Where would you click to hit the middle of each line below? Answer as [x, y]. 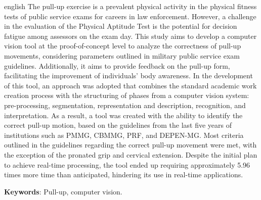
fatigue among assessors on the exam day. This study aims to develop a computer [130, 36]
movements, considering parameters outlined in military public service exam [122, 55]
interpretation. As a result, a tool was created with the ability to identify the [123, 115]
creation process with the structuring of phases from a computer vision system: [127, 95]
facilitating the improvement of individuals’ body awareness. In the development [128, 76]
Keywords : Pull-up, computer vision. [63, 191]
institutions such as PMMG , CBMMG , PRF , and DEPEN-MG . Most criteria [124, 135]
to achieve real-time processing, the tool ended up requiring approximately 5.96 [127, 164]
